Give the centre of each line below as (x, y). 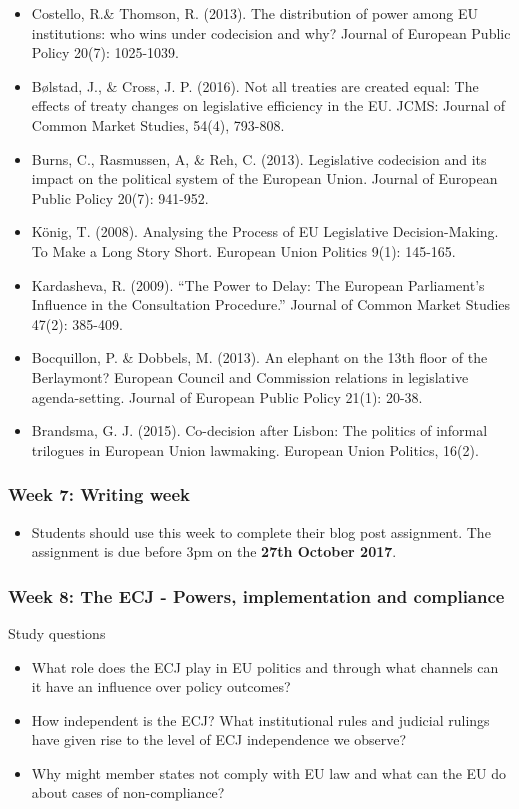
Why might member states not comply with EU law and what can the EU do (269, 772)
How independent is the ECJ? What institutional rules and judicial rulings (260, 719)
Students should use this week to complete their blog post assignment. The (261, 531)
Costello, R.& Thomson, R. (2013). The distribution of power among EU (254, 13)
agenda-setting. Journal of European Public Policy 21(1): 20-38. (227, 396)
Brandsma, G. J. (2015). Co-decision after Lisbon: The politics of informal (259, 430)
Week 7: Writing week (99, 494)
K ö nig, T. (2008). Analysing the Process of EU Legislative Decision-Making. (265, 231)
